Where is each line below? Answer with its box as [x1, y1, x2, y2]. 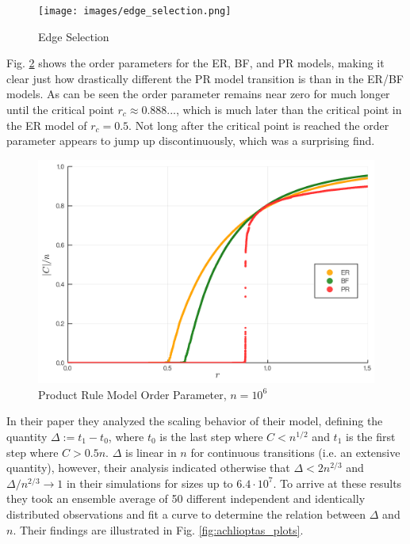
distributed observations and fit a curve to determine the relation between [6, 505, 366, 522]
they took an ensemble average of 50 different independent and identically [6, 490, 366, 507]
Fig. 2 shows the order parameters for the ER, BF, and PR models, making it [6, 55, 385, 71]
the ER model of [6, 116, 87, 133]
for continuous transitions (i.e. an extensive [190, 443, 400, 460]
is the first [346, 428, 396, 444]
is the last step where [159, 428, 263, 444]
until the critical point [6, 101, 114, 118]
